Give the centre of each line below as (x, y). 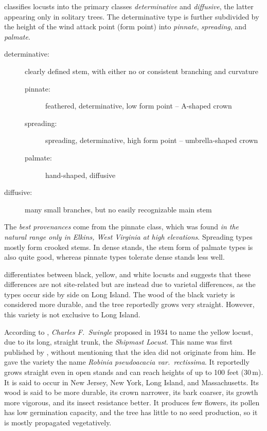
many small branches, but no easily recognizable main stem (118, 209)
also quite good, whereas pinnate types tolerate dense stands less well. (114, 257)
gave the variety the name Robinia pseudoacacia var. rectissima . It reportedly (127, 362)
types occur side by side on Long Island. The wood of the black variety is (120, 294)
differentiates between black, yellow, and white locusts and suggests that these (128, 274)
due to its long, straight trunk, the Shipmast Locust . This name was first (118, 342)
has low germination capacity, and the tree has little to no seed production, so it (131, 412)
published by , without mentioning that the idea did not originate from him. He (130, 352)
